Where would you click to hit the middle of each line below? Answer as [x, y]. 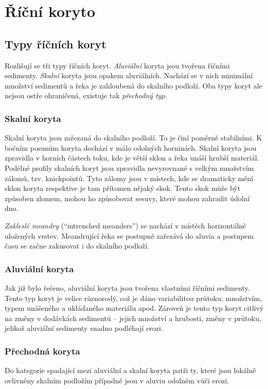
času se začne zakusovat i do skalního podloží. [77, 246]
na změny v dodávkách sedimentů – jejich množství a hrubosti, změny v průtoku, [133, 318]
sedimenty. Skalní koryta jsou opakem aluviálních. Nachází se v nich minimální [129, 75]
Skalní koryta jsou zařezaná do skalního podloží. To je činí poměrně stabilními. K [133, 138]
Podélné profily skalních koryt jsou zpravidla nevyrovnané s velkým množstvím [129, 167]
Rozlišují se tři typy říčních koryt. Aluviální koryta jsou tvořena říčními [117, 65]
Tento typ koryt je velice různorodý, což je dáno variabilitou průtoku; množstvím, [133, 298]
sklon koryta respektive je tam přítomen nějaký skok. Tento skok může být [123, 188]
